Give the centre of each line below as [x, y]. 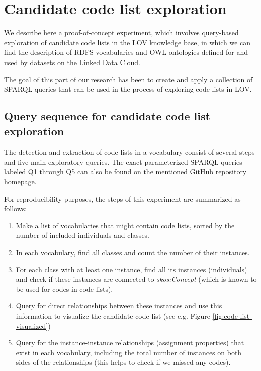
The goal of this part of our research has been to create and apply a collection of [128, 79]
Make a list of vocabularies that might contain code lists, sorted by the [125, 225]
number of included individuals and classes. [83, 235]
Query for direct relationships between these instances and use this [119, 306]
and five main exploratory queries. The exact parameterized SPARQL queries [123, 162]
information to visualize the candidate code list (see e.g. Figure [113, 316]
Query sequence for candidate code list [107, 116]
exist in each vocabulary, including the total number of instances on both [129, 352]
